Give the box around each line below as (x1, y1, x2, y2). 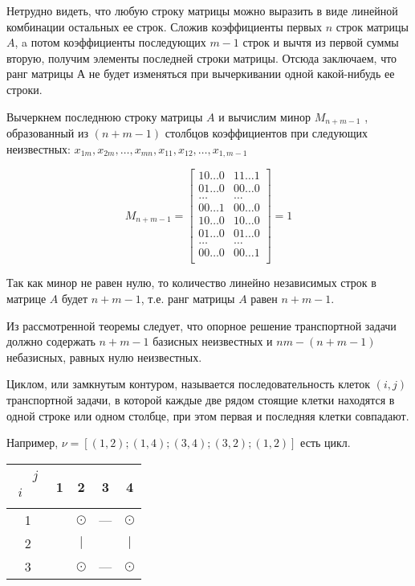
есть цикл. (300, 434, 351, 451)
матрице (6, 289, 47, 306)
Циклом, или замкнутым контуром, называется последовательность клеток (6, 375, 371, 392)
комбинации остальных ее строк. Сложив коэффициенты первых (6, 18, 322, 35)
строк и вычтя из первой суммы (242, 34, 399, 51)
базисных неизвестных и (153, 333, 273, 350)
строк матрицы (336, 18, 409, 35)
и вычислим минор (218, 108, 311, 125)
